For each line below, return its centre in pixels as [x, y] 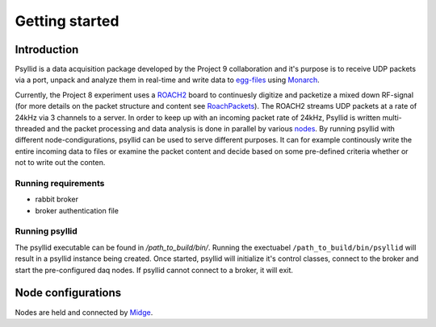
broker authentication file [77, 210]
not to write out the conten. [60, 163]
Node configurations [68, 293]
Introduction [47, 50]
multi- [392, 118]
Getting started [67, 21]
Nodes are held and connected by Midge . [84, 312]
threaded [30, 129]
